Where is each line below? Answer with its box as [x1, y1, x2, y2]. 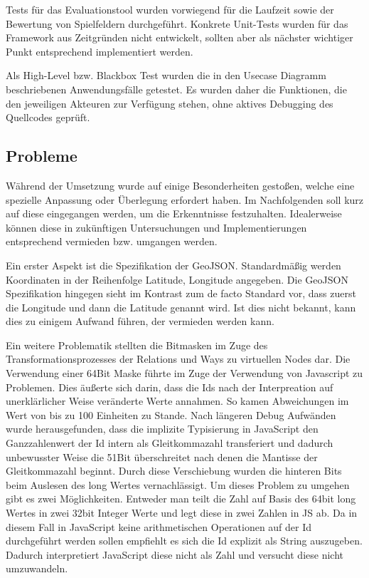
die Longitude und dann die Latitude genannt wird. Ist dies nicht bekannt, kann [6, 299, 356, 314]
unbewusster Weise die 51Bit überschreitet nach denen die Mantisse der [6, 449, 318, 464]
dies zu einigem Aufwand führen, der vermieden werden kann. [6, 314, 274, 329]
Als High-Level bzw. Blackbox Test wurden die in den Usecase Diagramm [6, 68, 326, 83]
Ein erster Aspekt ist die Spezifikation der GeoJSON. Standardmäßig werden [6, 257, 341, 272]
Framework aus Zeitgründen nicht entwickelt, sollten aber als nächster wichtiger [6, 30, 353, 45]
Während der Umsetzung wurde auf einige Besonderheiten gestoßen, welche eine [6, 177, 355, 192]
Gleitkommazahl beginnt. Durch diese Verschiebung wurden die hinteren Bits [6, 463, 342, 478]
